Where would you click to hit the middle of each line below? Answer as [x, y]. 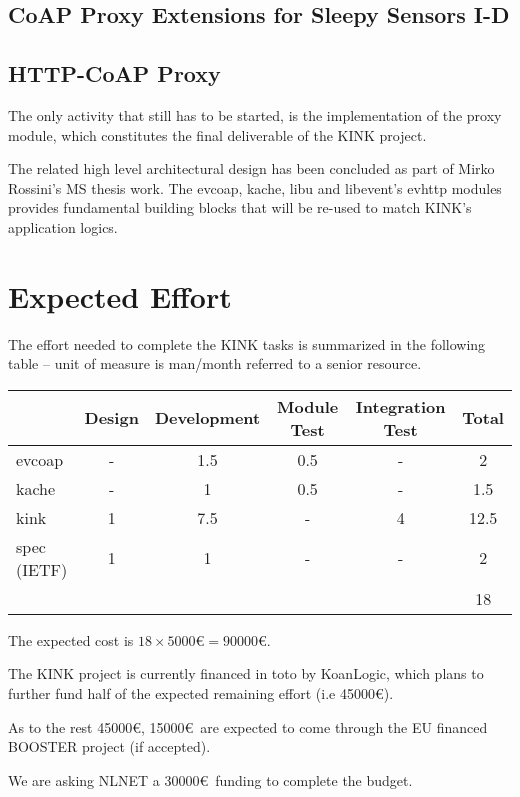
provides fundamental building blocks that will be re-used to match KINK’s [240, 207]
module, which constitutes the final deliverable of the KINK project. [217, 134]
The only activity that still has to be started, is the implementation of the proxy [255, 114]
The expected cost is [71, 639]
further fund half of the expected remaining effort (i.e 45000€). [201, 693]
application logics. [63, 226]
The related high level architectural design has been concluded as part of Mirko [251, 168]
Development [207, 418]
